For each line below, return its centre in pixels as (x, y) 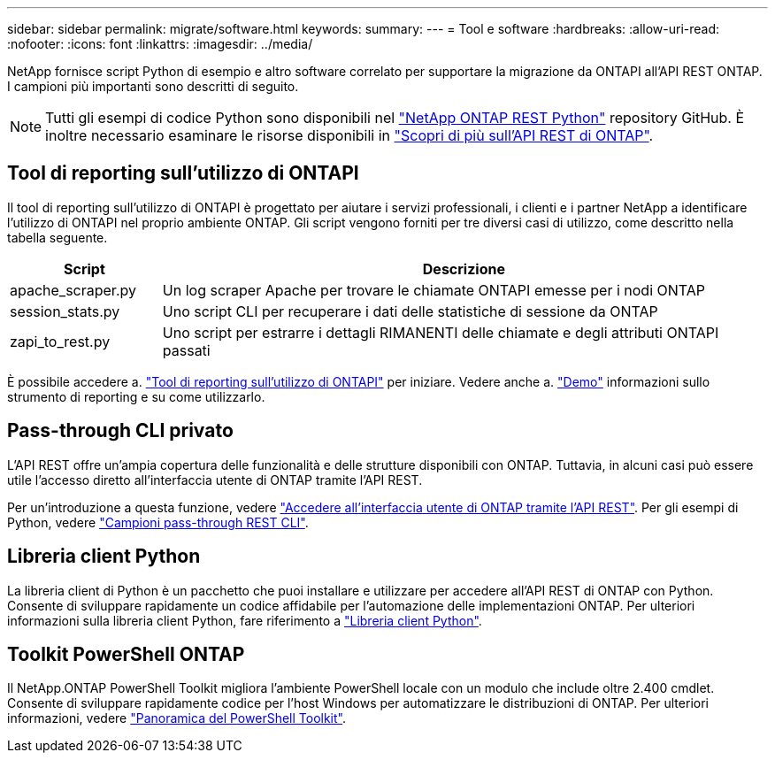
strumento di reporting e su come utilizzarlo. (136, 396)
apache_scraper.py (73, 290)
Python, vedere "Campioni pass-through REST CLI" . (158, 522)
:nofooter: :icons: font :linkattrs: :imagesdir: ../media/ (160, 44)
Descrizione (464, 269)
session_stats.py (65, 311)
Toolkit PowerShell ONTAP (126, 654)
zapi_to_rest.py (60, 341)
